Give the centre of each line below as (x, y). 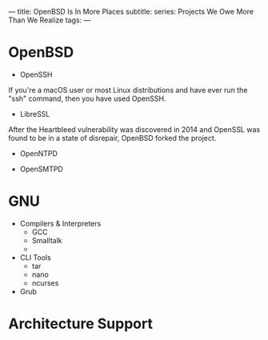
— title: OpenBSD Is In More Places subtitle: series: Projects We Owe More (131, 12)
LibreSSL (35, 114)
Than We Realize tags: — (50, 20)
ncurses (45, 282)
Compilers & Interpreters (60, 223)
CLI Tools (36, 257)
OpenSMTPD (42, 169)
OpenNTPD (39, 153)
